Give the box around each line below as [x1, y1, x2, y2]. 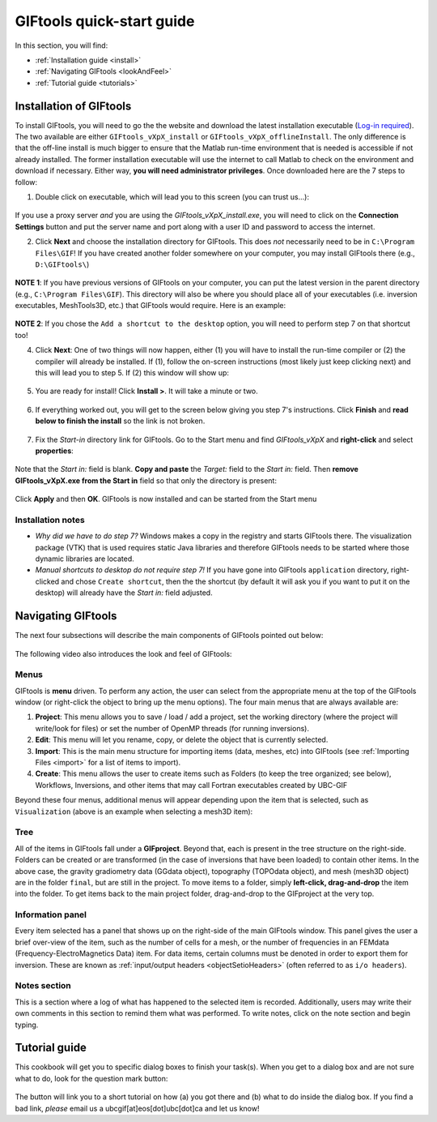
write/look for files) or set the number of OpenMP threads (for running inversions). [35, 723, 309, 733]
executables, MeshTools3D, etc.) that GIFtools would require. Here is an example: [15, 301, 286, 310]
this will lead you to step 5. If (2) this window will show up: [35, 368, 230, 378]
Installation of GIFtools [15, 99, 132, 113]
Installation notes [15, 514, 85, 525]
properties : [35, 446, 74, 456]
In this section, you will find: [15, 41, 108, 50]
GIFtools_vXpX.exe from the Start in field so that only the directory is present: [15, 475, 277, 486]
